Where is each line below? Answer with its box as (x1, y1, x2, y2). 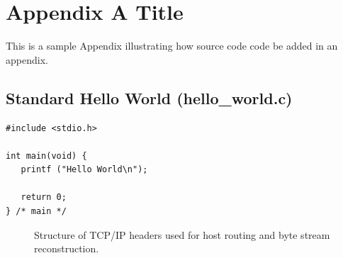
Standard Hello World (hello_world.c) (6, 86, 293, 108)
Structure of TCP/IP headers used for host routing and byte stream (34, 227, 330, 242)
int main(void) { (6, 150, 87, 161)
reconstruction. (34, 241, 99, 256)
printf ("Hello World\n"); (21, 164, 148, 175)
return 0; (21, 192, 67, 203)
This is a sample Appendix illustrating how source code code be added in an (6, 38, 338, 53)
